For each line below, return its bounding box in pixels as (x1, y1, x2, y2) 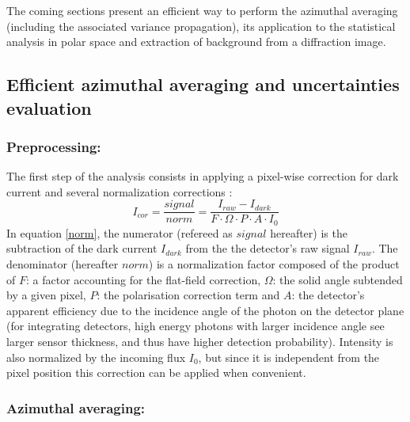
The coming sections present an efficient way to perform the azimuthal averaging (6, 2, 398, 18)
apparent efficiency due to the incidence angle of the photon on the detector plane (6, 302, 404, 318)
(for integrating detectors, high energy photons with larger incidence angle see (6, 317, 385, 334)
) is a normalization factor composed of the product (148, 256, 400, 272)
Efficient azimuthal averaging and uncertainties (6, 72, 400, 97)
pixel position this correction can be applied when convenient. (6, 364, 306, 381)
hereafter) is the (270, 224, 347, 241)
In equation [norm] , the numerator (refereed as (6, 224, 233, 241)
